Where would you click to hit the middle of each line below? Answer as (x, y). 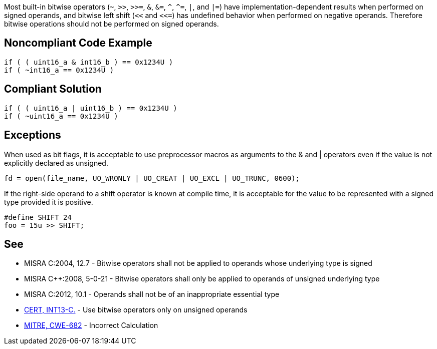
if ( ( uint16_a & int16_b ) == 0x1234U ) (89, 62)
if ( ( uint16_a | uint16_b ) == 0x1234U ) (91, 108)
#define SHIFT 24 (38, 217)
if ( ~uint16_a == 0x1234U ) (61, 116)
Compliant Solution (53, 89)
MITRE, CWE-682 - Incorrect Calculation (91, 325)
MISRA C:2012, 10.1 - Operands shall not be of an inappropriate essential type (152, 294)
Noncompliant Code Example (78, 43)
